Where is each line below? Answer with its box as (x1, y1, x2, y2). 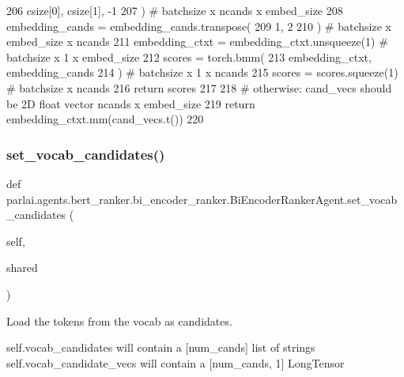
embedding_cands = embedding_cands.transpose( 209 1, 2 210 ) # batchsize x (6, 17, 391, 34)
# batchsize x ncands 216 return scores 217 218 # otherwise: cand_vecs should (6, 79, 392, 96)
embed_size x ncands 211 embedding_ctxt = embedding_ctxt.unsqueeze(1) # (6, 33, 388, 50)
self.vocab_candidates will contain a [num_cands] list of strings (6, 339, 315, 356)
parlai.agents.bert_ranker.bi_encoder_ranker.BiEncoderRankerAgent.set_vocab (6, 190, 398, 207)
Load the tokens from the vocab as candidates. (6, 312, 232, 329)
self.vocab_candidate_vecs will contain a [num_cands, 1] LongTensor (6, 354, 345, 371)
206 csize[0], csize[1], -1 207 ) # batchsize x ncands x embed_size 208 (6, 2, 343, 18)
